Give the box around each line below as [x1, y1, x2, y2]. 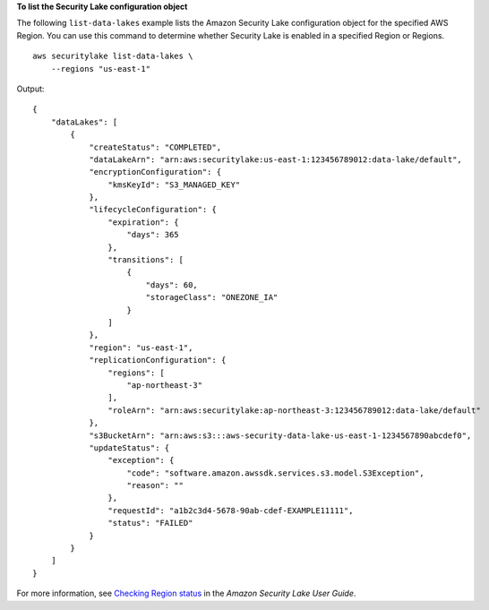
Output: [16, 83, 45, 94]
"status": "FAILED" [107, 518, 193, 528]
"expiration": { [107, 217, 179, 228]
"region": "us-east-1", [89, 342, 193, 353]
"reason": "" [126, 480, 184, 491]
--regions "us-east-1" [50, 64, 151, 73]
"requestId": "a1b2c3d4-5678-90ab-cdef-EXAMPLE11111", [107, 505, 354, 515]
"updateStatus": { [89, 442, 170, 452]
